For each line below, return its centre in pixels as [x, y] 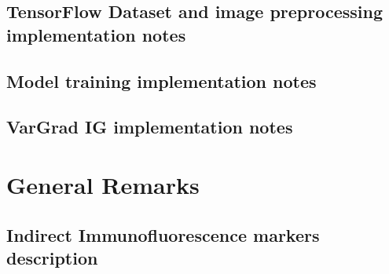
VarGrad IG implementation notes [150, 127]
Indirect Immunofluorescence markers [163, 234]
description [52, 257]
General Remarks [103, 184]
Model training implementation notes [161, 80]
